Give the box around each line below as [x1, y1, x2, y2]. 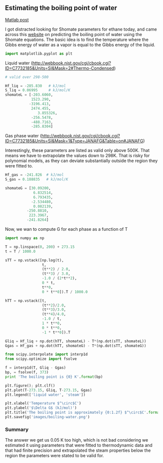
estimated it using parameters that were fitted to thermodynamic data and [5, 443, 153, 448]
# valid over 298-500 [5, 74, 49, 79]
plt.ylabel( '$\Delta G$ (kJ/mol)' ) [5, 406, 77, 410]
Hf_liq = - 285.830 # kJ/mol [5, 83, 66, 88]
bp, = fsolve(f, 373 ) [5, 370, 49, 375]
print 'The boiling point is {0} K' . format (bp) [5, 374, 103, 379]
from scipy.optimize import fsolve [5, 356, 77, 362]
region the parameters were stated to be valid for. [5, 453, 104, 459]
